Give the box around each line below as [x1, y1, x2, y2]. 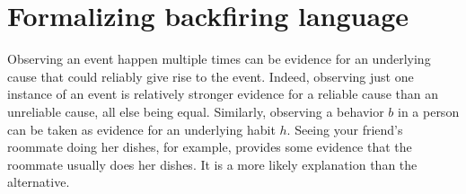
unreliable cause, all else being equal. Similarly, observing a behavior [7, 101, 384, 120]
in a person [397, 101, 460, 120]
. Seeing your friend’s [286, 119, 403, 138]
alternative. [7, 172, 70, 191]
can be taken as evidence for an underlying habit [7, 119, 276, 138]
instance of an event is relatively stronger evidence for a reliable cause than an [7, 84, 438, 103]
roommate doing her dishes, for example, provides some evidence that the [7, 137, 412, 156]
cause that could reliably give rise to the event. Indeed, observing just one [7, 66, 414, 85]
